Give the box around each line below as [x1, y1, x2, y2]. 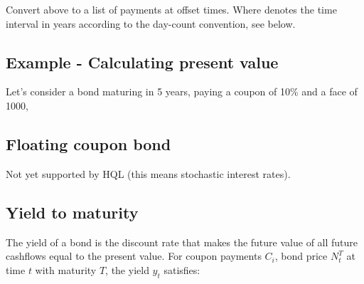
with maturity [35, 262, 97, 277]
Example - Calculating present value [6, 51, 279, 73]
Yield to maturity [6, 201, 139, 223]
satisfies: [164, 262, 200, 277]
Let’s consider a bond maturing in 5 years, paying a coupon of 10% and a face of [6, 84, 358, 99]
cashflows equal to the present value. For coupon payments [6, 248, 262, 263]
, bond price [274, 248, 328, 263]
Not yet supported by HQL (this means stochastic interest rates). [6, 166, 291, 181]
